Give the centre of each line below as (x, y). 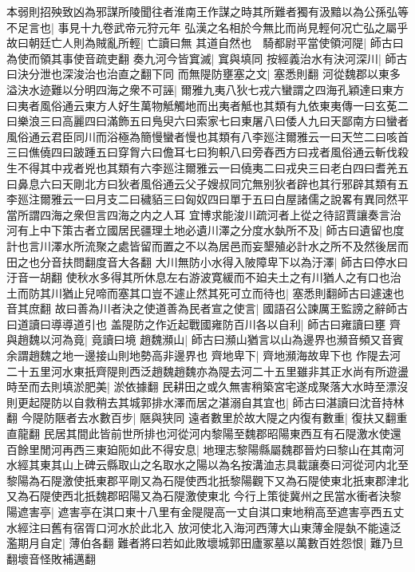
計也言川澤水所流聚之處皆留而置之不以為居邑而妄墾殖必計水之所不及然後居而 (207, 245)
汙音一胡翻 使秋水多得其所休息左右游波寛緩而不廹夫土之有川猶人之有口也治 (204, 277)
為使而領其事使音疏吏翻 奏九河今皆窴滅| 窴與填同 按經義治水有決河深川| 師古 (207, 58)
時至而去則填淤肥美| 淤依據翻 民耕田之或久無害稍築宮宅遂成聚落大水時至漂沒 (207, 387)
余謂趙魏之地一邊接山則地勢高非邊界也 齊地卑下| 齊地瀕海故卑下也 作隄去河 (204, 355)
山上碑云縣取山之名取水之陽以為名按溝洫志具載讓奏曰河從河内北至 (235, 465)
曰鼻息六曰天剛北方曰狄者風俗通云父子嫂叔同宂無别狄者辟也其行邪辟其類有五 (207, 183)
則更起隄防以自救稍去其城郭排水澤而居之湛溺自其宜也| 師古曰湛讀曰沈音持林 (206, 402)
